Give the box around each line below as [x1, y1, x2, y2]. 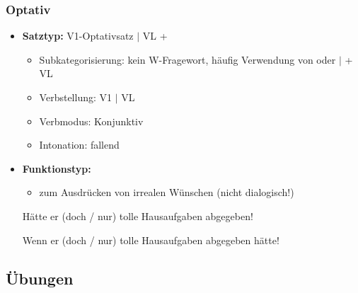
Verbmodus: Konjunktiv [39, 113, 144, 128]
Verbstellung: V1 [39, 90, 112, 104]
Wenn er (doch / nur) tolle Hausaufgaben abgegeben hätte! [22, 232, 279, 247]
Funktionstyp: [22, 161, 91, 176]
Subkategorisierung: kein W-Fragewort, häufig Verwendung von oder [39, 52, 336, 67]
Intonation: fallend [39, 137, 120, 152]
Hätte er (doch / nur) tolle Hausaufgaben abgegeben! [22, 208, 253, 223]
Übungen [6, 267, 74, 289]
